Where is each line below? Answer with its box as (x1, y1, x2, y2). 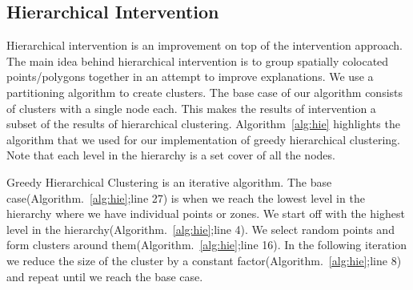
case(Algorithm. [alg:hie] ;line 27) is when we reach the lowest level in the (6, 189, 365, 206)
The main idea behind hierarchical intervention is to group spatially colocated (6, 52, 389, 69)
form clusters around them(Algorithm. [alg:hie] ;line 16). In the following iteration (6, 236, 407, 253)
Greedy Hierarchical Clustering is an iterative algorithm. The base (6, 173, 332, 190)
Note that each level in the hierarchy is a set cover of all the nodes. (6, 147, 335, 163)
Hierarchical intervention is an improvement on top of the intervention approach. (6, 37, 403, 54)
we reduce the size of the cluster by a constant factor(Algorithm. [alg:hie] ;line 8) (6, 252, 402, 268)
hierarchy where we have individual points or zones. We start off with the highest (6, 205, 405, 222)
